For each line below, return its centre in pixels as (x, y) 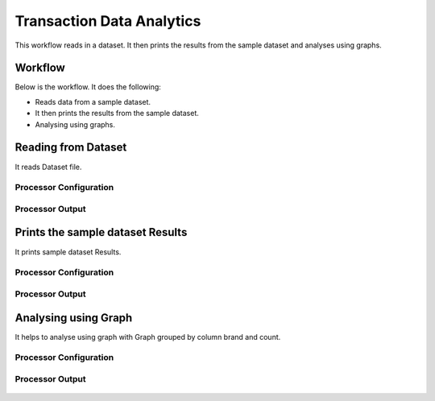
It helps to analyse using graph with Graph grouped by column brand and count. (148, 337)
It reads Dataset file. (48, 167)
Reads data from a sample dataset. (93, 101)
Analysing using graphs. (75, 124)
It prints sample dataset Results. (68, 252)
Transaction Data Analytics (108, 21)
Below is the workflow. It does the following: (88, 87)
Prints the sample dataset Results (101, 232)
